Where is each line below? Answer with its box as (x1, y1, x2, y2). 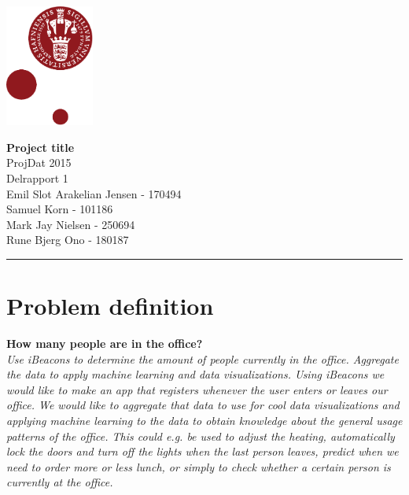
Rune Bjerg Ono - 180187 (6, 231, 129, 248)
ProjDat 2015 (6, 154, 72, 171)
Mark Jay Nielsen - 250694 (6, 216, 135, 232)
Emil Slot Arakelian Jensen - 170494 (6, 185, 182, 201)
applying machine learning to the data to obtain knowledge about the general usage (6, 412, 403, 429)
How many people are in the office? (6, 335, 203, 352)
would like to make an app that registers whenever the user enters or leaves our (6, 381, 388, 397)
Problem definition (6, 290, 214, 322)
